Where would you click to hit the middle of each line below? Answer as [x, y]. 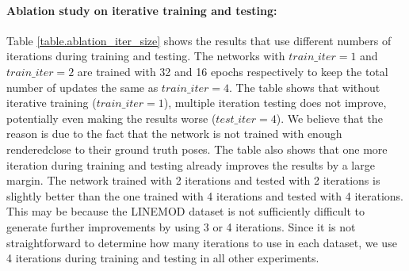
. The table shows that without [305, 87]
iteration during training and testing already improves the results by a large [191, 164]
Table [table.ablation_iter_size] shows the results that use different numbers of [199, 40]
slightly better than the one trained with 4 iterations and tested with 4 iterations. [205, 195]
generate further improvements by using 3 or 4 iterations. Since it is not [181, 226]
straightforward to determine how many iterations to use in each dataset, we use [202, 242]
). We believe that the [329, 118]
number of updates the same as [82, 87]
